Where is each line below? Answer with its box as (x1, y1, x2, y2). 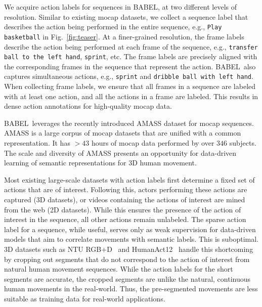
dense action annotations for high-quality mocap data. (4, 101, 172, 111)
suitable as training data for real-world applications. (4, 293, 165, 303)
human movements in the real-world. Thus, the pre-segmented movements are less (4, 283, 258, 294)
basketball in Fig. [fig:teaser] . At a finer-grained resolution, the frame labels (4, 31, 244, 41)
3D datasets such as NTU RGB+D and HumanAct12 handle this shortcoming (4, 243, 253, 254)
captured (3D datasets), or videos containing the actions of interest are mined (4, 194, 245, 204)
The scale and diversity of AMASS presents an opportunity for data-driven (4, 147, 237, 158)
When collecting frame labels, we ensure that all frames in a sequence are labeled (4, 81, 256, 92)
